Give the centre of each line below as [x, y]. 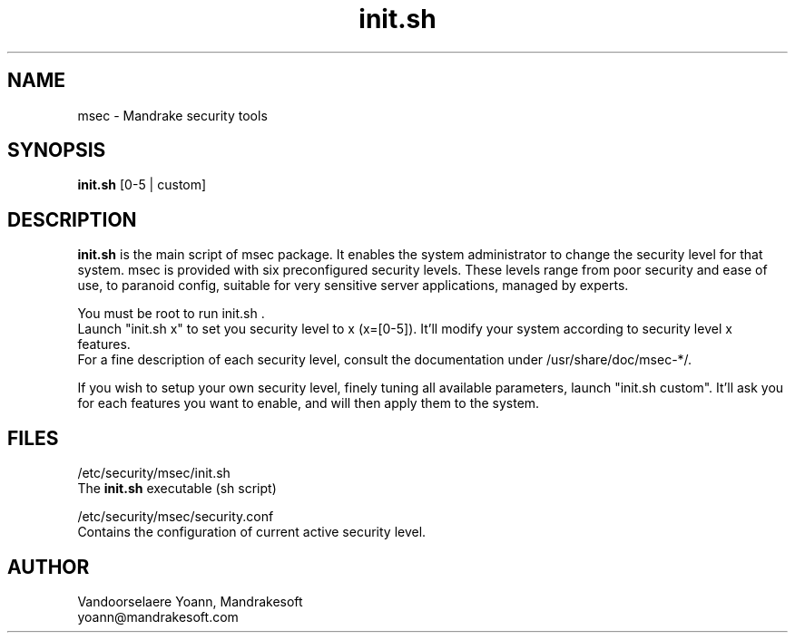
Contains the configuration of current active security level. [252, 532]
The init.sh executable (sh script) [177, 489]
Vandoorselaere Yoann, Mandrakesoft [190, 601]
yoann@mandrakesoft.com [158, 616]
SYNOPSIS [57, 150]
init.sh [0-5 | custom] [142, 185]
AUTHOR [49, 567]
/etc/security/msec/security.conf [176, 517]
